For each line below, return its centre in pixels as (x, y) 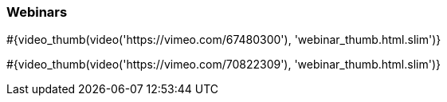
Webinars (37, 12)
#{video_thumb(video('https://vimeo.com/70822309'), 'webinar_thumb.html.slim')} (223, 65)
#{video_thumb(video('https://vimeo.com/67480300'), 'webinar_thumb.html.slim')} (224, 40)
